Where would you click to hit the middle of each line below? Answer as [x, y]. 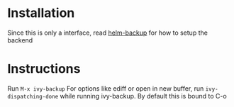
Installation [41, 13]
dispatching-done [33, 96]
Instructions [44, 69]
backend [20, 40]
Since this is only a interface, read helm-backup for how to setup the [107, 33]
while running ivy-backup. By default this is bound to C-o [143, 96]
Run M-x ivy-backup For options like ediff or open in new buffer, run [106, 88]
